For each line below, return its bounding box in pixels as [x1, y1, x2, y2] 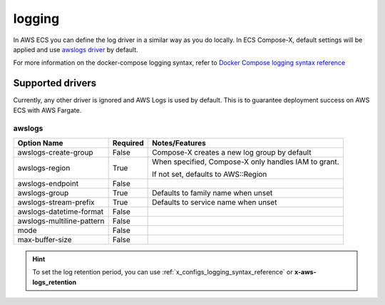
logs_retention [32, 278, 77, 286]
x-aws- [294, 268, 317, 276]
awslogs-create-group [17, 147, 93, 157]
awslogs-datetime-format [17, 207, 103, 217]
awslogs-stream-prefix [17, 197, 96, 207]
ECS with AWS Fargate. [13, 105, 82, 114]
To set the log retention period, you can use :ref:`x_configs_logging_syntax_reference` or [32, 268, 293, 276]
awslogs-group [17, 187, 69, 197]
